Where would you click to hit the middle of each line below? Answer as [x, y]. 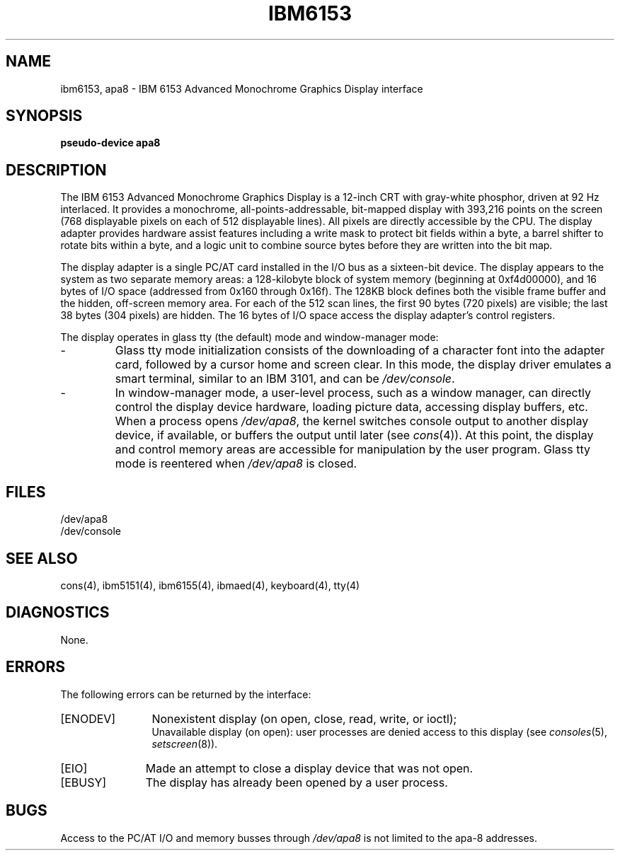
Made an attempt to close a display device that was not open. [309, 768]
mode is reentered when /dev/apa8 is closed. [236, 464]
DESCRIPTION [56, 170]
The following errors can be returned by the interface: [186, 694]
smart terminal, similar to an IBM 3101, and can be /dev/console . [285, 379]
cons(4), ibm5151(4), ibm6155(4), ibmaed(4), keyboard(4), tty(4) [210, 585]
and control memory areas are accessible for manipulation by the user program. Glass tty [352, 450]
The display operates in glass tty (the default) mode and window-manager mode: [249, 337]
